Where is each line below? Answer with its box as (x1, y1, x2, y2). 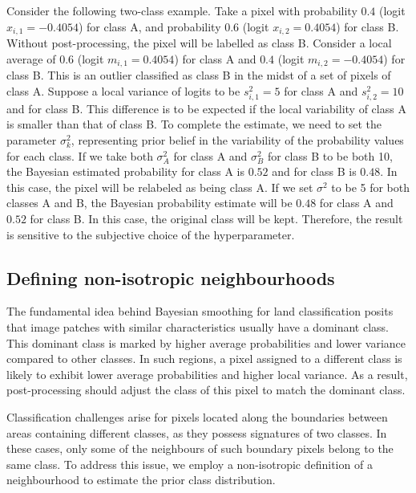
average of (6, 50, 56, 67)
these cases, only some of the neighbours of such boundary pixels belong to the (6, 440, 394, 457)
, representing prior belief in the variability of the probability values (71, 132, 404, 149)
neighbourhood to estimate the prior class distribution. (6, 471, 276, 488)
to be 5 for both (331, 178, 410, 195)
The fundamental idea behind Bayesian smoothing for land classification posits (6, 303, 394, 320)
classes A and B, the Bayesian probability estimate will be (6, 194, 293, 211)
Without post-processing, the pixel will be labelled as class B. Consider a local (6, 35, 392, 51)
